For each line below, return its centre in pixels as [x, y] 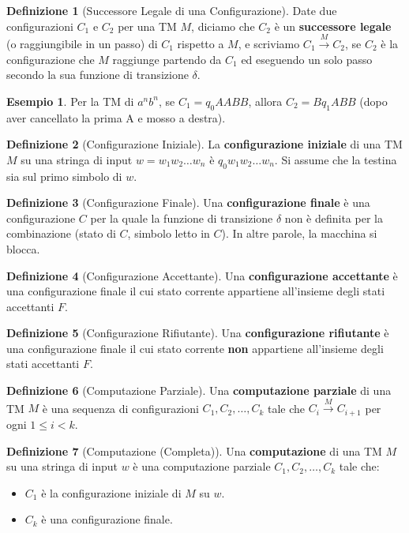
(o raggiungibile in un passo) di [82, 43]
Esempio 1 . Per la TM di [70, 101]
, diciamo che [223, 26]
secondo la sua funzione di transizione [98, 75]
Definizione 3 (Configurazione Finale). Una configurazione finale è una [188, 203]
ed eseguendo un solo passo [307, 59]
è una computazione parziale [202, 466]
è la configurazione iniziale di [111, 492]
